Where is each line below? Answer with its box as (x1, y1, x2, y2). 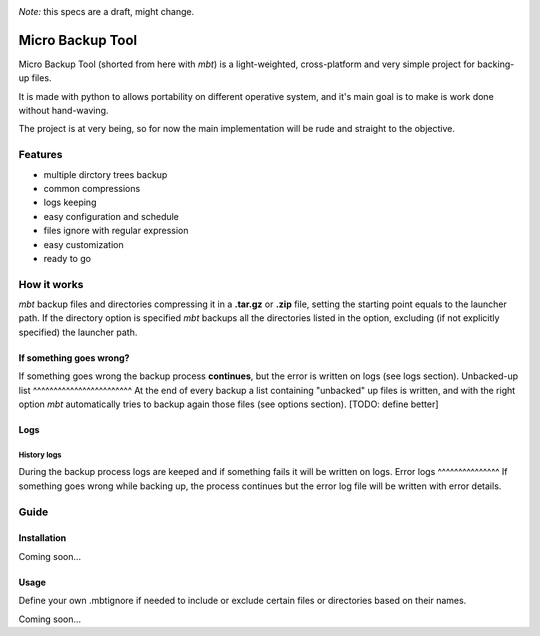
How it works (18, 277, 84, 291)
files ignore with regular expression (43, 225, 189, 237)
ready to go (43, 252, 92, 264)
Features (18, 148, 63, 162)
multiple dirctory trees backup (43, 168, 168, 180)
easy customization (43, 238, 124, 250)
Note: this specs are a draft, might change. (18, 6, 195, 17)
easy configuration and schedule (43, 210, 180, 222)
